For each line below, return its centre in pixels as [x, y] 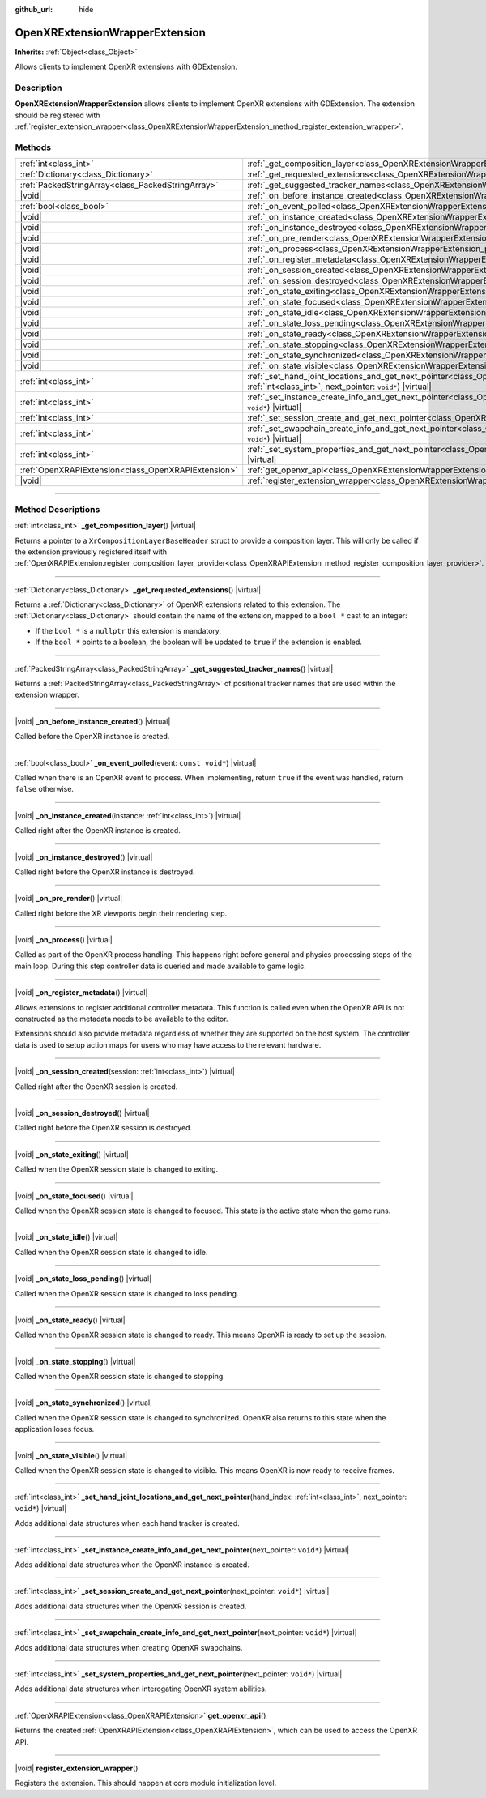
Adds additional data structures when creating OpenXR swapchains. [129, 1647]
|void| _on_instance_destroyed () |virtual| [84, 857]
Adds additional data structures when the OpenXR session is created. [131, 1606]
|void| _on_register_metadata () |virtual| [81, 993]
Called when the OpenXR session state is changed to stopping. [120, 1377]
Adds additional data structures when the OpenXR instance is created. [132, 1565]
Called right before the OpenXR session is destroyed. [104, 1128]
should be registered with [58, 115]
